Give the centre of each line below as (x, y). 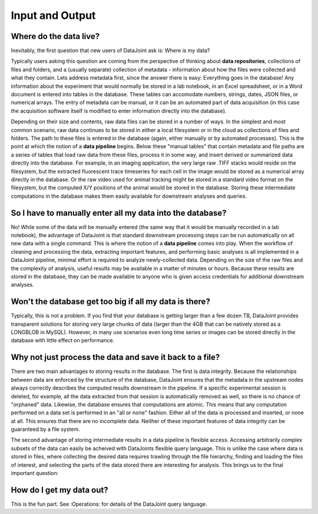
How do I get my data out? (59, 490)
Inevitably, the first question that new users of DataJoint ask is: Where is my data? (110, 51)
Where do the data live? (55, 36)
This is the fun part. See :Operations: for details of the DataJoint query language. (109, 504)
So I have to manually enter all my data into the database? (119, 213)
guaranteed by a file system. (45, 429)
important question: (35, 473)
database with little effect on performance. (63, 341)
